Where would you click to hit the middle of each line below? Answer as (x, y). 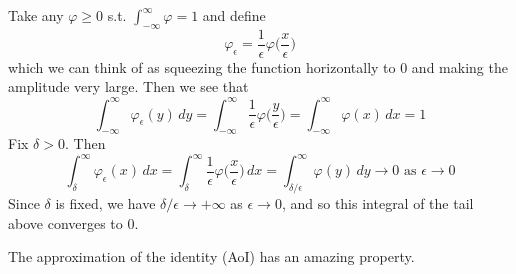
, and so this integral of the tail (377, 203)
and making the (459, 66)
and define (234, 15)
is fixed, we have (105, 203)
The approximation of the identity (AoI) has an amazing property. (211, 256)
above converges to (65, 222)
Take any (36, 15)
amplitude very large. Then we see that (128, 86)
